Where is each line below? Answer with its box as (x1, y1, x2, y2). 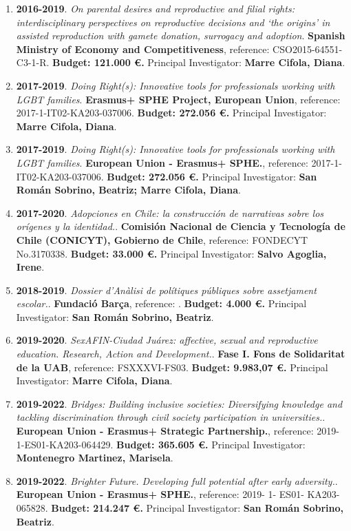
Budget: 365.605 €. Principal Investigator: (116, 437, 306, 451)
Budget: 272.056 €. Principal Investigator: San (107, 169, 317, 183)
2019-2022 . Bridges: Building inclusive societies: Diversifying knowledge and (16, 396, 343, 410)
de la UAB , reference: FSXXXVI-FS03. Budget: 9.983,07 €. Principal (16, 360, 328, 374)
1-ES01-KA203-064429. (16, 437, 114, 451)
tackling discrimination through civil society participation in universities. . (16, 410, 326, 424)
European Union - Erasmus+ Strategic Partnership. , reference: (16, 424, 314, 438)
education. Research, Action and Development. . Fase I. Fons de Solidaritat (16, 346, 345, 361)
